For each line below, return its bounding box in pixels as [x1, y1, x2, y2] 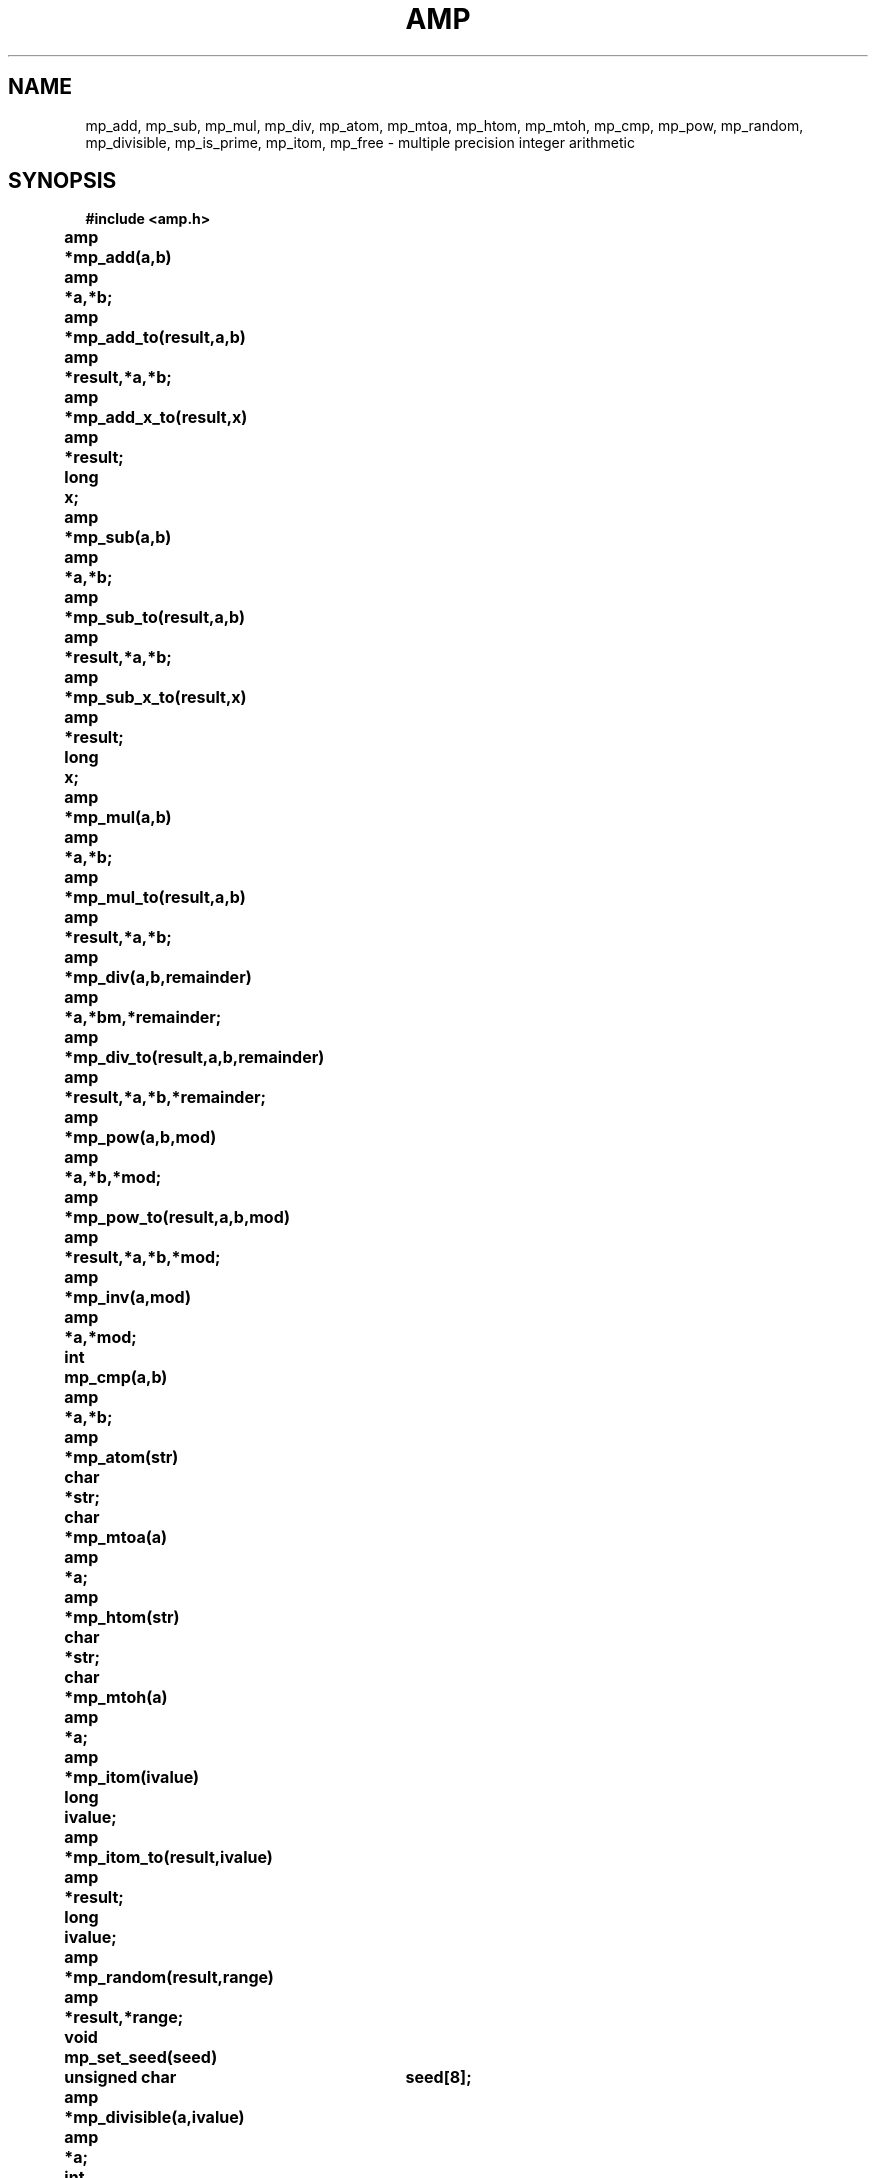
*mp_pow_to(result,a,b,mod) [64, 1207, 291, 1228]
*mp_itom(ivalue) [64, 1767, 200, 1788]
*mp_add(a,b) [64, 247, 172, 268]
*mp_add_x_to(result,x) [64, 407, 248, 428]
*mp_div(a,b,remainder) [64, 967, 252, 988]
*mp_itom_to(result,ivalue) [64, 1847, 273, 1868]
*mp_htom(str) [64, 1607, 180, 1628]
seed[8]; [405, 2067, 472, 2088]
